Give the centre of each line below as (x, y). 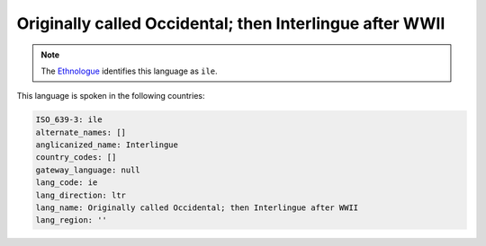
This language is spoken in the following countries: (111, 96)
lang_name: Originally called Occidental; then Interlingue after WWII (197, 208)
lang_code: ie (67, 183)
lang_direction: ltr (81, 195)
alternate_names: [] (81, 132)
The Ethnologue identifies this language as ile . (129, 71)
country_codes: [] (76, 158)
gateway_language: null (88, 170)
